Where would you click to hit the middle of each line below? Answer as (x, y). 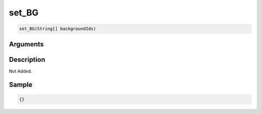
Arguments (26, 44)
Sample (21, 85)
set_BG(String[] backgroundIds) (58, 29)
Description (27, 60)
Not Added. (21, 71)
